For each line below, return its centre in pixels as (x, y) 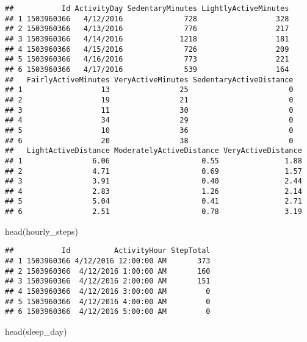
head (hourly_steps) (42, 231)
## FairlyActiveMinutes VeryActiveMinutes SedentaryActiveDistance (149, 80)
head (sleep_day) (36, 331)
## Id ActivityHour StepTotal (108, 251)
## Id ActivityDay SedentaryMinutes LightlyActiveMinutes (147, 9)
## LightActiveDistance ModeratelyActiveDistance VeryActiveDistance (153, 151)
